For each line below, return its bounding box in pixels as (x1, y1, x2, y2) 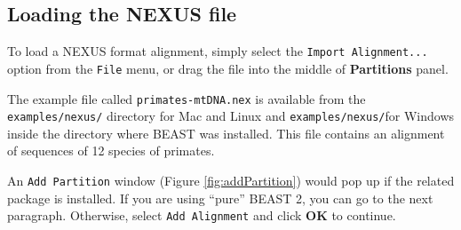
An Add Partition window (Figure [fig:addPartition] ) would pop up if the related (7, 171, 455, 190)
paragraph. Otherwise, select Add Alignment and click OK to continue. (7, 206, 396, 225)
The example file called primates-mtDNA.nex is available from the (7, 89, 366, 107)
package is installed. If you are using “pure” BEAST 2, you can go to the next (7, 188, 433, 207)
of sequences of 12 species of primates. (7, 141, 215, 160)
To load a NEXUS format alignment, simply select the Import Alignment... (7, 42, 428, 60)
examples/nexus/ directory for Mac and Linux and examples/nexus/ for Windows (7, 107, 455, 125)
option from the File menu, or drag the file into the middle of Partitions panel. (7, 59, 449, 77)
